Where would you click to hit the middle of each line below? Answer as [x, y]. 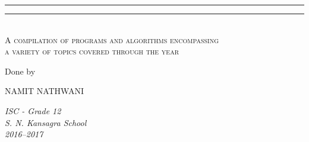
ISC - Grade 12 [33, 110]
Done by [20, 71]
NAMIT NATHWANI [44, 91]
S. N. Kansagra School [46, 122]
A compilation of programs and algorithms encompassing [112, 39]
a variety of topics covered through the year [92, 51]
